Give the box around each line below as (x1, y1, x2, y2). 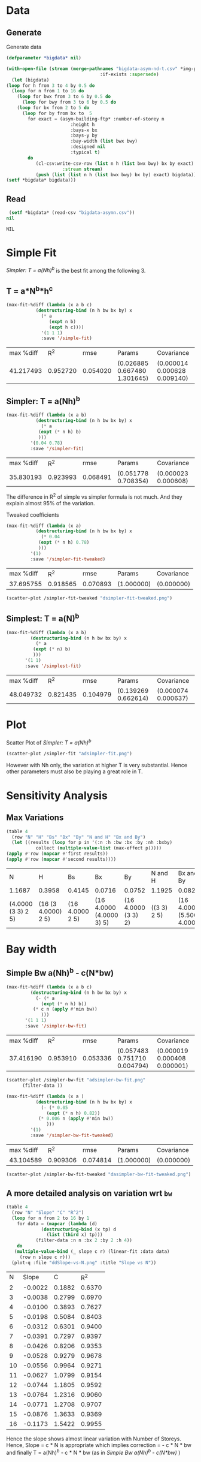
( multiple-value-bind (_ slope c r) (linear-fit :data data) (14, 1249, 170, 1255)
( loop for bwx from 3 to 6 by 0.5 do (17, 94, 111, 100)
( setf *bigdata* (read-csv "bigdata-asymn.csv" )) (8, 210, 135, 216)
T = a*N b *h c (6, 284, 53, 296)
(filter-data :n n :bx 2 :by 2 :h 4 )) (35, 1237, 133, 1244)
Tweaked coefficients (6, 511, 59, 519)
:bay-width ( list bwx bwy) (70, 138, 138, 144)
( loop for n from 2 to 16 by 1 (11, 1215, 90, 1221)
